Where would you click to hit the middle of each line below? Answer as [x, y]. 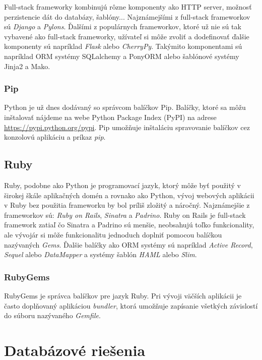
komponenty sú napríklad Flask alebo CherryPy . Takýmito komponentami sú [123, 46]
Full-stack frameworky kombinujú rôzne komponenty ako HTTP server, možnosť [128, 7]
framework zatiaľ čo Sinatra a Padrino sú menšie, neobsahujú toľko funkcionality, [129, 225]
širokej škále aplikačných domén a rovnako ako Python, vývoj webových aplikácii [129, 195]
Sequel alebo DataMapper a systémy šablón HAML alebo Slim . [101, 254]
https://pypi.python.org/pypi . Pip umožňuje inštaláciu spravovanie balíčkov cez [127, 127]
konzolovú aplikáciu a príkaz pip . [55, 137]
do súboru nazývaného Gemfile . [52, 315]
